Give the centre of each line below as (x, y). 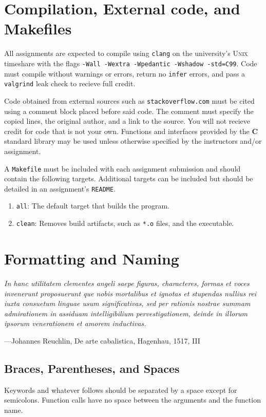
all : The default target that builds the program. (93, 206)
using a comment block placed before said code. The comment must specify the (129, 111)
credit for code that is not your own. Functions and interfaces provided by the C (131, 131)
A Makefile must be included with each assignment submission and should (122, 168)
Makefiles (38, 29)
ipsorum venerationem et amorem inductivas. (75, 323)
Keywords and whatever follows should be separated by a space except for (121, 390)
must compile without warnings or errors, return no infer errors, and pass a (125, 73)
